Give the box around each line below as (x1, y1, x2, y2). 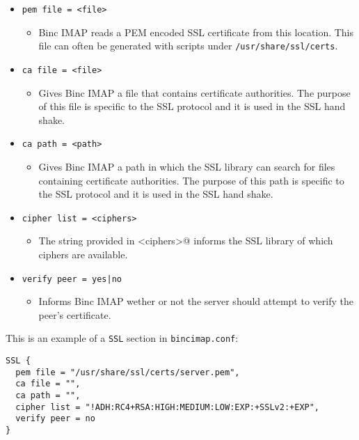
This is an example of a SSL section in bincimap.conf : (6, 331, 239, 345)
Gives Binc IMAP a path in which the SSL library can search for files (38, 159, 335, 173)
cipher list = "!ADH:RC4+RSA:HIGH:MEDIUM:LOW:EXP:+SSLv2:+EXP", (15, 402, 320, 412)
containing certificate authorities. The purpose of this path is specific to (38, 173, 344, 187)
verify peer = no (15, 414, 95, 424)
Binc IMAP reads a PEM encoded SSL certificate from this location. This (38, 24, 354, 39)
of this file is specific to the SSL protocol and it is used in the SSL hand (38, 99, 346, 113)
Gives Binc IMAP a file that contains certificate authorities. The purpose (38, 85, 351, 100)
